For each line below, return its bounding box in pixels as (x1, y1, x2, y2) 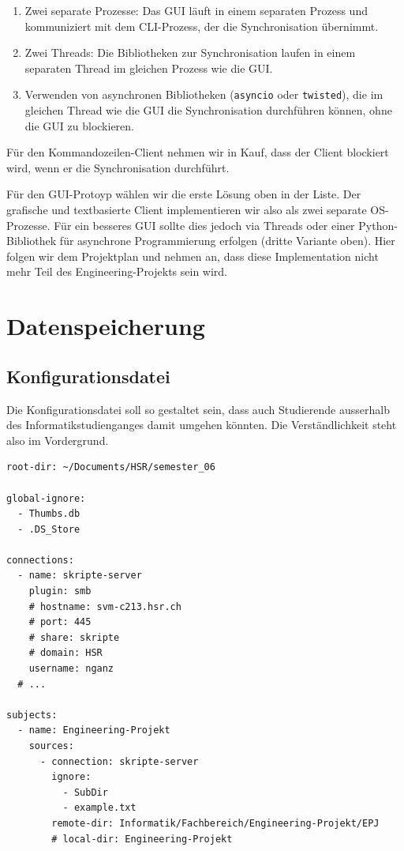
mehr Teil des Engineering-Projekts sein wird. (6, 263, 228, 280)
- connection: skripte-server (39, 755, 199, 767)
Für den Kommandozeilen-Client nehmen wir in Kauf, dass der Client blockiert (6, 144, 389, 160)
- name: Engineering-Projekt (17, 725, 170, 736)
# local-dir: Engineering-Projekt (51, 833, 233, 845)
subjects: (6, 709, 58, 721)
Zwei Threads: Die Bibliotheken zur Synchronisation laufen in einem (24, 44, 356, 61)
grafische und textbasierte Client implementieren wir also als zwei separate (6, 201, 367, 217)
